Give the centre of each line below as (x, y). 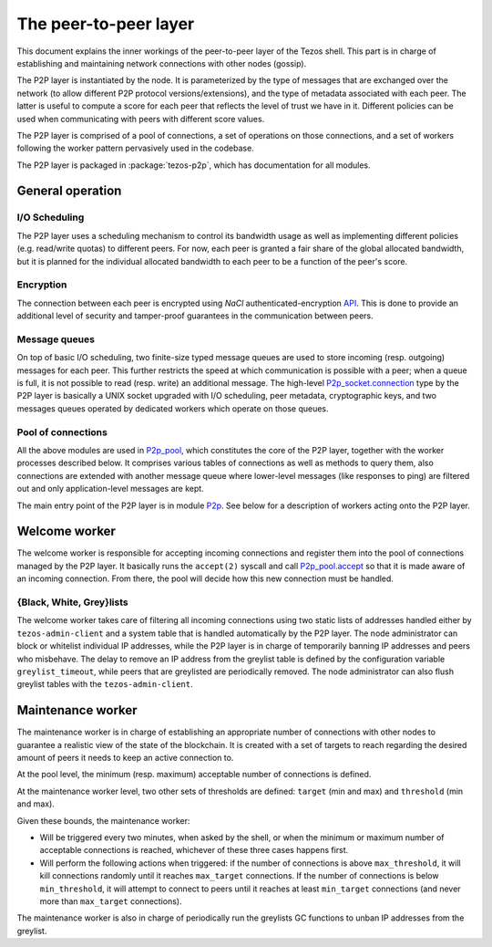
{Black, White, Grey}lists (72, 602)
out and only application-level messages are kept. (110, 489)
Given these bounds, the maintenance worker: (103, 820)
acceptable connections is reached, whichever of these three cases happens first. (194, 850)
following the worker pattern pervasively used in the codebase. (135, 148)
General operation (69, 191)
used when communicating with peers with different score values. (141, 119)
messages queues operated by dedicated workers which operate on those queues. (173, 408)
